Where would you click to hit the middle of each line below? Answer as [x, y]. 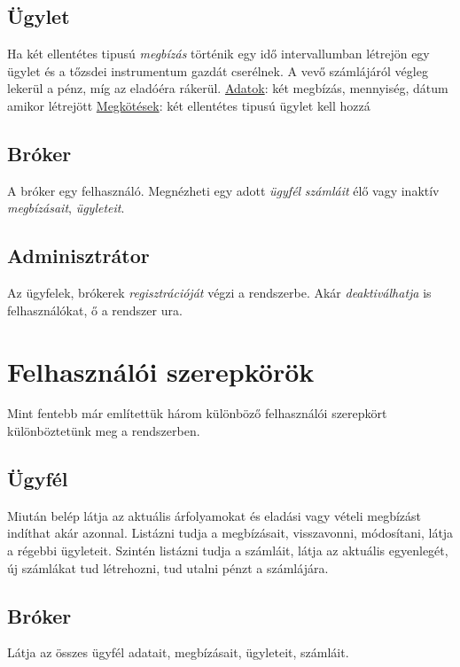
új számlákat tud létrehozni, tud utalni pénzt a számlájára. [168, 567]
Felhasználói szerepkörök [161, 371]
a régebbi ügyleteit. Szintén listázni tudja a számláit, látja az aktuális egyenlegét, [228, 551]
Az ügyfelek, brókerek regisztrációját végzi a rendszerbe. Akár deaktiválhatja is [219, 293]
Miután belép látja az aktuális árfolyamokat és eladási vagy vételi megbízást [214, 515]
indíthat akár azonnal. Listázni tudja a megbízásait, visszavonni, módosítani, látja [230, 533]
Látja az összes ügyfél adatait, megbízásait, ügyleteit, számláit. [178, 652]
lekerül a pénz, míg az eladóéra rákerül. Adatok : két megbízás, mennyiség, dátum [228, 88]
